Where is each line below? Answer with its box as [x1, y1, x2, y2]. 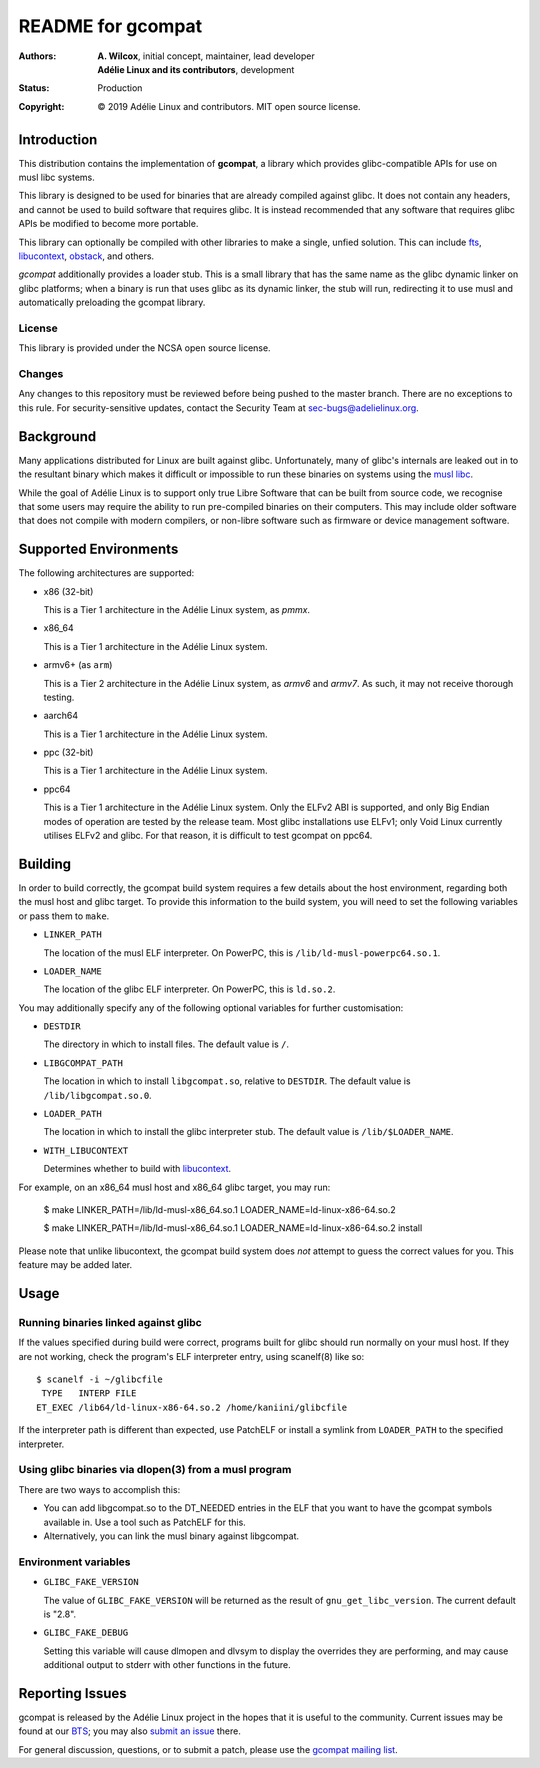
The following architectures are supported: [18, 567, 195, 579]
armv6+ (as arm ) [43, 659, 113, 671]
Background [18, 428, 97, 445]
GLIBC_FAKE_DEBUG [43, 1627, 129, 1639]
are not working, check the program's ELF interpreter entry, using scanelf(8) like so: [18, 1350, 365, 1362]
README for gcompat [18, 15, 203, 37]
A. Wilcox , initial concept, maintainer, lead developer [97, 50, 315, 62]
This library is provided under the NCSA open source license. [18, 342, 271, 354]
